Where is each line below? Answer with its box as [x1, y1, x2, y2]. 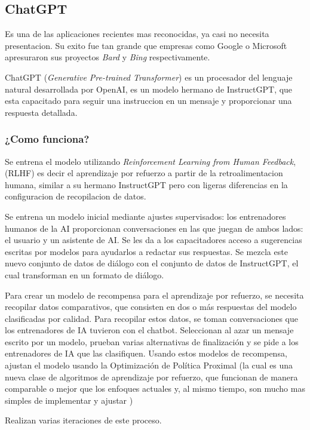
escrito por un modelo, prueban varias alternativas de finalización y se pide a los [5, 335, 299, 348]
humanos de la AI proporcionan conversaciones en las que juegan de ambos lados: [5, 222, 303, 234]
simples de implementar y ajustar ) [5, 394, 133, 406]
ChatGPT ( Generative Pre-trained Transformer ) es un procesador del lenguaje [5, 70, 293, 83]
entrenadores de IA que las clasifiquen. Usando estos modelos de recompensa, [5, 347, 287, 360]
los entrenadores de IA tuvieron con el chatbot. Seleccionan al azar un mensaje [5, 324, 294, 336]
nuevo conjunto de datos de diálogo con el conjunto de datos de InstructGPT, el [5, 257, 299, 269]
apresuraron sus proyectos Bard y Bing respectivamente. [5, 51, 210, 63]
